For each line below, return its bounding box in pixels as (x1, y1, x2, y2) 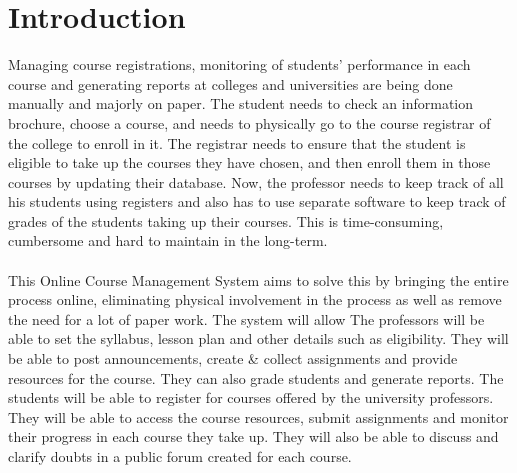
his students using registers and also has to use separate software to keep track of (8, 191, 506, 212)
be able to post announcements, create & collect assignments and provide (8, 348, 458, 369)
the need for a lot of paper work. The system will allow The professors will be (8, 308, 485, 329)
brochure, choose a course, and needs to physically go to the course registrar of (8, 112, 491, 133)
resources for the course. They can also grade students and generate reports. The (8, 367, 504, 388)
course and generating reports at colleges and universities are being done (8, 73, 453, 94)
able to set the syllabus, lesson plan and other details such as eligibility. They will (8, 328, 509, 349)
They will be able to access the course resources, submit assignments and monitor (8, 406, 509, 427)
